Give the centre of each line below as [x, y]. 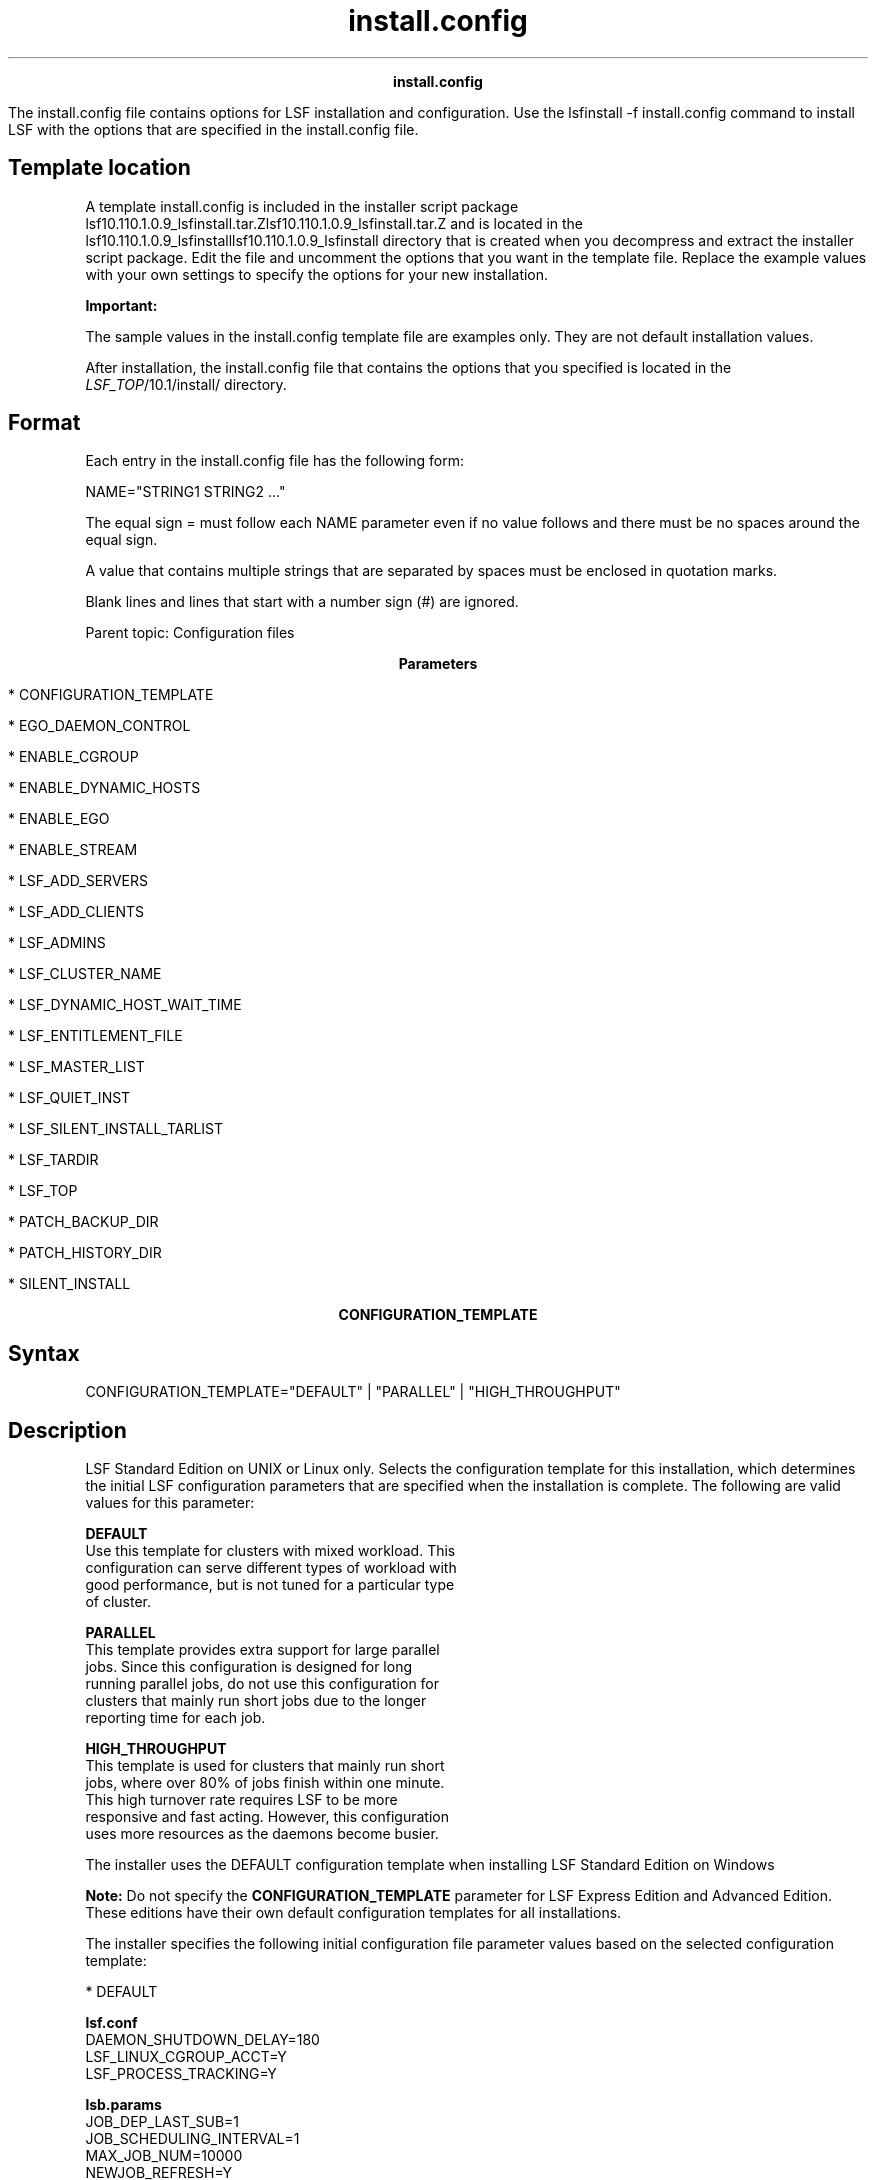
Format [44, 423]
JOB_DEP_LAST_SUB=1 [162, 2122]
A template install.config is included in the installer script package [302, 206]
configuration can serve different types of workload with [271, 1568]
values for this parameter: [170, 1503]
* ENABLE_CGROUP [73, 757]
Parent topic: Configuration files [190, 633]
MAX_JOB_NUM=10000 [164, 2156]
